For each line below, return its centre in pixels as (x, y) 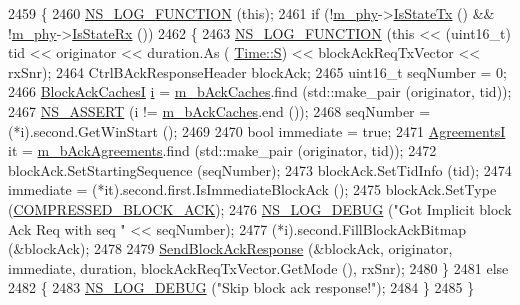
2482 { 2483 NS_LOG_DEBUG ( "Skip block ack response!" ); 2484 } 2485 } (241, 287)
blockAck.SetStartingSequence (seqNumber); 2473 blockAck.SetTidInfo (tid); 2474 (260, 169)
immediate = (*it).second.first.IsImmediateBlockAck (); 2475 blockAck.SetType (252, 189)
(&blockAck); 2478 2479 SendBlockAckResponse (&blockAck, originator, (230, 248)
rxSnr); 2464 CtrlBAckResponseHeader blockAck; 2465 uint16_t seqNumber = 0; (257, 71)
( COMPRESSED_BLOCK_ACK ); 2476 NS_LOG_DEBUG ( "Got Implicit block (260, 208)
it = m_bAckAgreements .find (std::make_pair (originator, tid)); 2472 (222, 150)
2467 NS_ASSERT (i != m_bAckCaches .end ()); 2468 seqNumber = (219, 110)
